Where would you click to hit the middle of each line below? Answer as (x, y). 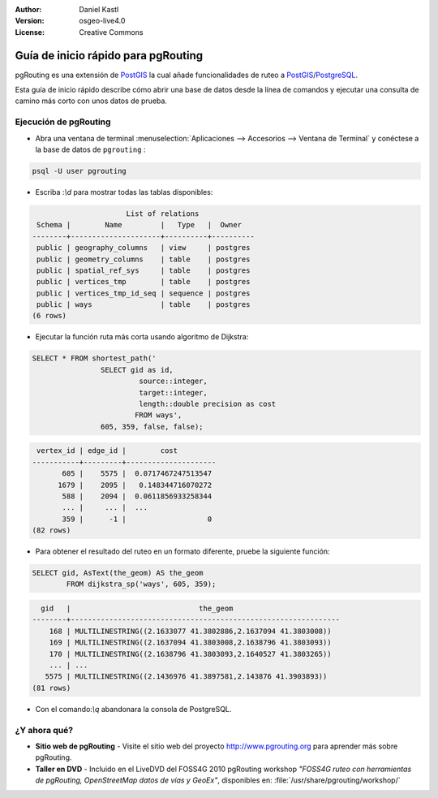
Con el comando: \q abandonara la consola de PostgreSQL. (133, 709)
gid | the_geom (137, 608)
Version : (30, 21)
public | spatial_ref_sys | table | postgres (144, 270)
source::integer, (174, 381)
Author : (28, 9)
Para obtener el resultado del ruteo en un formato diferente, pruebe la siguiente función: (182, 551)
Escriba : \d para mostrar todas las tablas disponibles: (124, 192)
